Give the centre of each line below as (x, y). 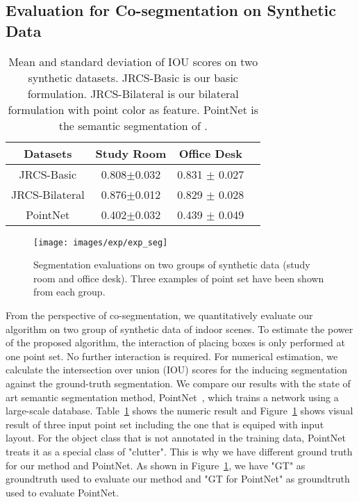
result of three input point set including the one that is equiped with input (165, 424)
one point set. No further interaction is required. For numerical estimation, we (172, 356)
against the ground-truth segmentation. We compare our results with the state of (178, 383)
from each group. (69, 292)
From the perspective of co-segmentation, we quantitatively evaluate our (159, 315)
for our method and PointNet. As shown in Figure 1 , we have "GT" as (156, 465)
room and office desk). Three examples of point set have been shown (179, 278)
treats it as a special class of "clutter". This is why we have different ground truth (179, 451)
